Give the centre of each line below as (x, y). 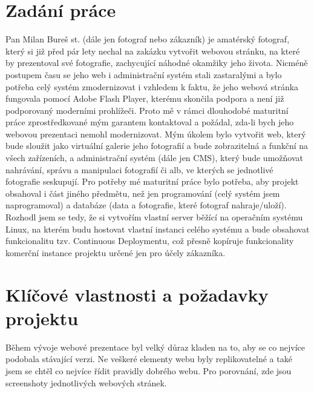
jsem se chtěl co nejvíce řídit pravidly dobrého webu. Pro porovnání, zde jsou (149, 370)
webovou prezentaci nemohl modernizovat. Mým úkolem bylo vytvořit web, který (156, 134)
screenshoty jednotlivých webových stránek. (86, 382)
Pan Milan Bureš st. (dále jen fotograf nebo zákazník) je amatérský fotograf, (148, 39)
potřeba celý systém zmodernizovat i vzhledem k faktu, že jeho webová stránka (152, 86)
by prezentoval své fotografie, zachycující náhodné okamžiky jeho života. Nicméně (157, 63)
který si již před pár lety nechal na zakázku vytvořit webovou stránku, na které (153, 51)
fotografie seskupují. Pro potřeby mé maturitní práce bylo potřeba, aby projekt (152, 181)
